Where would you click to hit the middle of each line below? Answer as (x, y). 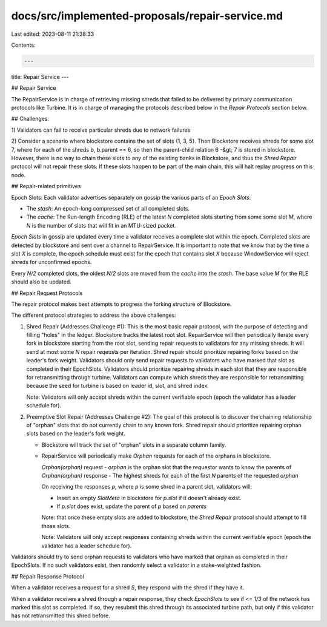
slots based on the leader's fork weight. (76, 433)
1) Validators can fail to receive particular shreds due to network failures (101, 130)
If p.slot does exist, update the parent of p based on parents (132, 506)
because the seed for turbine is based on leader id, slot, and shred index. (117, 386)
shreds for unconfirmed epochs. (51, 262)
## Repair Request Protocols (47, 293)
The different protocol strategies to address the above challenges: (94, 315)
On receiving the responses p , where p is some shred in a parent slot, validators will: (147, 487)
